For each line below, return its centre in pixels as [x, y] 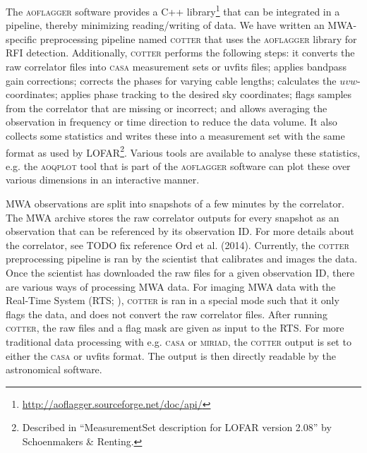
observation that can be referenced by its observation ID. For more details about [180, 231]
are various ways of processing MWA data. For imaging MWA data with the [171, 286]
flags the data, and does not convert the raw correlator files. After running [167, 314]
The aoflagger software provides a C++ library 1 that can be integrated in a [173, 10]
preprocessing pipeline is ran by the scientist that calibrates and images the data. [182, 259]
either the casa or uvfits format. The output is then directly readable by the [171, 355]
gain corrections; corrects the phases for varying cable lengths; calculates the [171, 80]
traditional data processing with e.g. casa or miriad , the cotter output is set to [179, 341]
